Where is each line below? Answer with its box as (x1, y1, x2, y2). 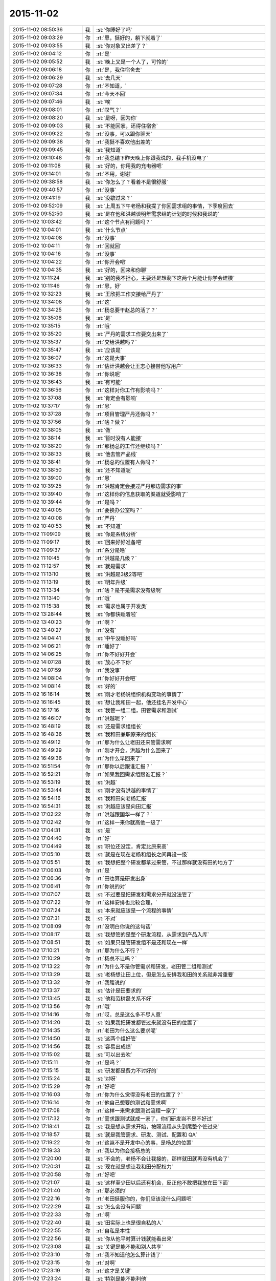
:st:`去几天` (96, 74, 123, 81)
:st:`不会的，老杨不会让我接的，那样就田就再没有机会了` (96, 1155, 230, 1162)
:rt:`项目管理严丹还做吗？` (96, 410, 158, 418)
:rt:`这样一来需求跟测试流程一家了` (96, 1107, 178, 1114)
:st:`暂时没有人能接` (96, 435, 143, 442)
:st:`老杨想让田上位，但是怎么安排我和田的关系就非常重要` (96, 971, 235, 978)
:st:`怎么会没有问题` (96, 1203, 143, 1210)
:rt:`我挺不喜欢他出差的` (96, 138, 153, 146)
